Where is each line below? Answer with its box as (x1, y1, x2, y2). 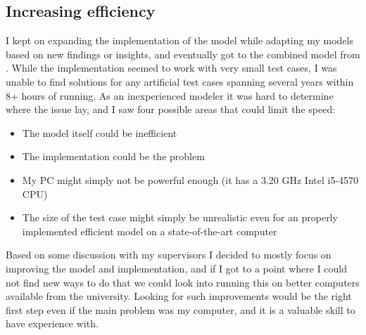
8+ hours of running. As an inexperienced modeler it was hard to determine (6, 88, 334, 103)
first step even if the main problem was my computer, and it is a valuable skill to (6, 302, 355, 317)
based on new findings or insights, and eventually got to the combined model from (6, 46, 360, 61)
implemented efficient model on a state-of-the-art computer (22, 223, 277, 238)
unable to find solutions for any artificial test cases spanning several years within (6, 74, 354, 88)
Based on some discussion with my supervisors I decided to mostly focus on (6, 247, 332, 262)
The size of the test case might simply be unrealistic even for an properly (22, 210, 338, 225)
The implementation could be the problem (22, 149, 205, 164)
